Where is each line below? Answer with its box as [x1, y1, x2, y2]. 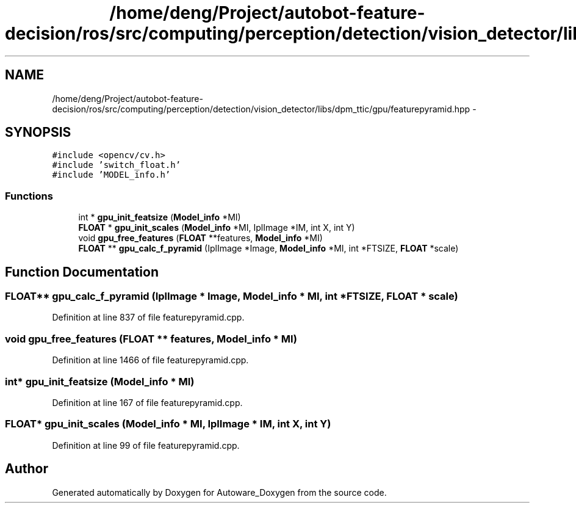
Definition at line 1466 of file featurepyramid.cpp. [52, 355, 249, 366]
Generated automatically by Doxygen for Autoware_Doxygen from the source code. [52, 487, 387, 498]
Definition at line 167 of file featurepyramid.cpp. [52, 397, 243, 408]
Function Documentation [5, 264, 159, 280]
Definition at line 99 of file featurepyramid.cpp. [52, 440, 240, 451]
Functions [5, 189, 53, 202]
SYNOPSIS [5, 125, 71, 140]
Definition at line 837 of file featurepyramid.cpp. [52, 312, 245, 323]
